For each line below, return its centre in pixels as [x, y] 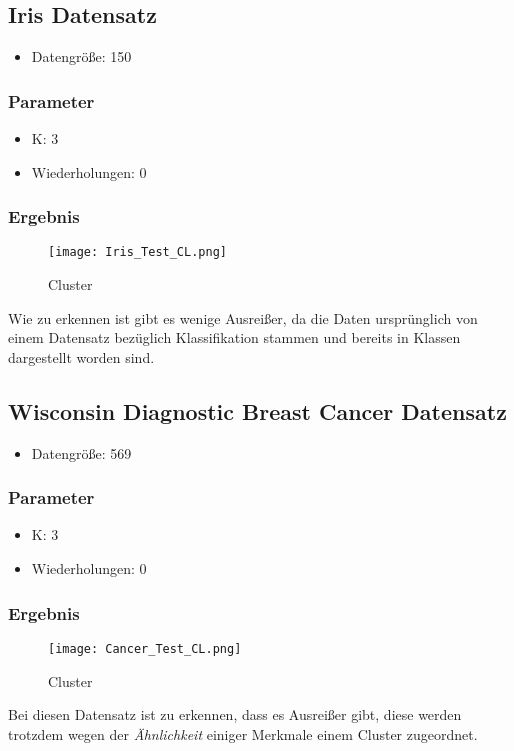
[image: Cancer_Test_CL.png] [145, 648]
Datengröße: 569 [81, 452]
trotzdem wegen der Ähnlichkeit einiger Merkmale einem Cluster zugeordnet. [243, 733]
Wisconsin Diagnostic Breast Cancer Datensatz [257, 410]
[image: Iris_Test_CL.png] [137, 252]
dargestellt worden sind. [81, 356]
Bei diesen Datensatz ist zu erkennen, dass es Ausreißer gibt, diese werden [235, 714]
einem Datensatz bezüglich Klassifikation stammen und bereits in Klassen [234, 337]
